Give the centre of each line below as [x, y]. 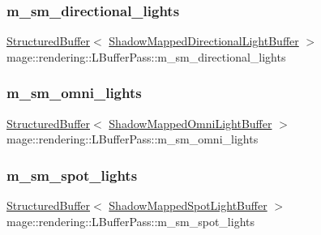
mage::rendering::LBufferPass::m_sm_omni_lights [133, 139]
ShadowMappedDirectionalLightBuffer [204, 41]
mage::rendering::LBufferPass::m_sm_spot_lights [131, 221]
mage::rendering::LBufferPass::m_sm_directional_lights [146, 56]
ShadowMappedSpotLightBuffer [188, 205]
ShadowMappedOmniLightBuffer [190, 123]
